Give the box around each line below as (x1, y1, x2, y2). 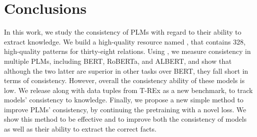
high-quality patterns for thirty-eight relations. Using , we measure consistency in (4, 46, 251, 56)
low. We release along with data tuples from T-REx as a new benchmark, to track (4, 85, 253, 95)
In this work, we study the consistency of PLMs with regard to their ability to (4, 27, 242, 37)
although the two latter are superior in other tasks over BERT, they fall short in (4, 65, 249, 76)
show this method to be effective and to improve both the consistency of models (4, 114, 247, 124)
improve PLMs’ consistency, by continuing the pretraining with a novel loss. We (4, 104, 246, 114)
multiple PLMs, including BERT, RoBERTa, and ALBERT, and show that (4, 55, 232, 66)
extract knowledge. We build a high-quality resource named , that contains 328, (4, 36, 246, 46)
